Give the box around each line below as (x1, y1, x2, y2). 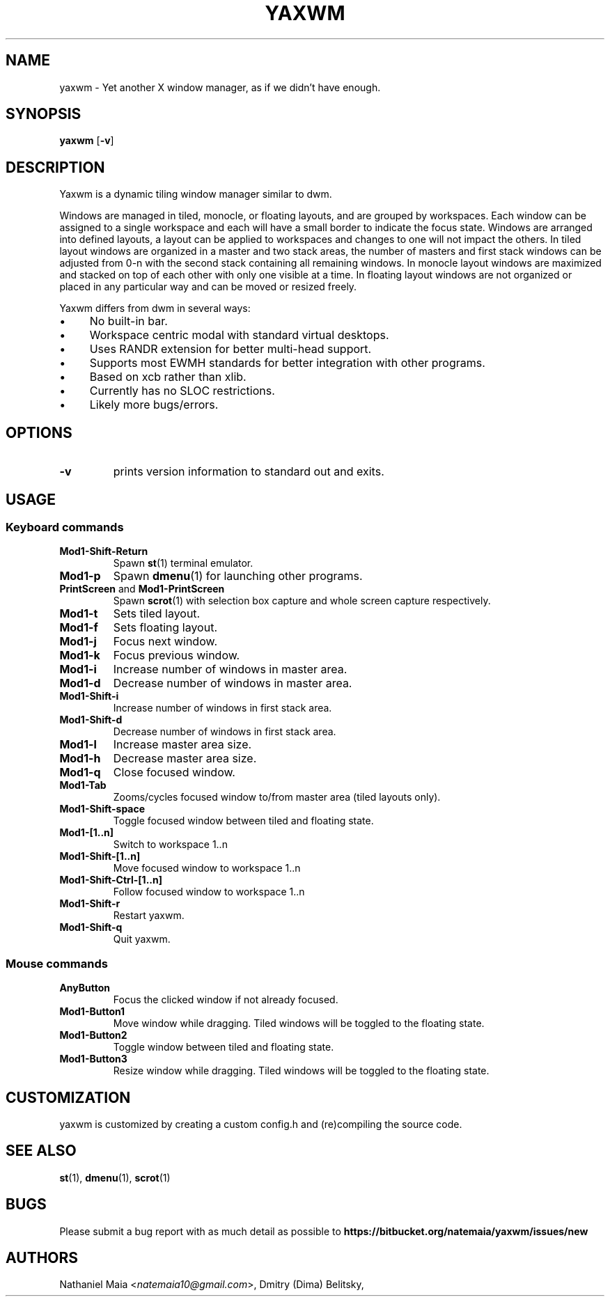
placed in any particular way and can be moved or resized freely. (59, 281, 357, 293)
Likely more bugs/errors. (89, 398, 219, 412)
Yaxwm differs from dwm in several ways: (59, 302, 251, 315)
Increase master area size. (113, 737, 252, 752)
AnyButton (59, 982, 111, 994)
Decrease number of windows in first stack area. (113, 725, 336, 738)
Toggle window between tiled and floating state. (113, 1041, 334, 1053)
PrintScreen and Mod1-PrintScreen (59, 583, 225, 595)
